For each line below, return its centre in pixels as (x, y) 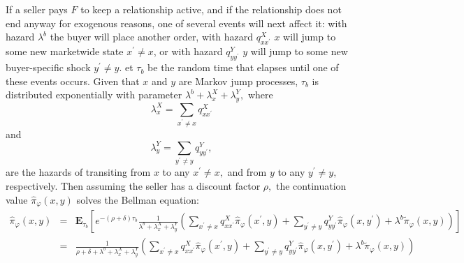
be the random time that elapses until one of (243, 67)
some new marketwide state (65, 51)
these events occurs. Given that (73, 81)
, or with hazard (188, 51)
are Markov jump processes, (238, 81)
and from (247, 172)
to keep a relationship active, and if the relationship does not (211, 9)
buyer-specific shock (48, 67)
